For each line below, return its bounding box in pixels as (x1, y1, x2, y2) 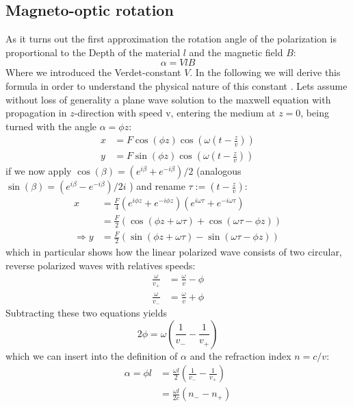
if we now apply (5, 164, 72, 178)
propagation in (5, 106, 67, 120)
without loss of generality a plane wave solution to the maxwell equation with (5, 92, 331, 106)
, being (300, 106, 329, 120)
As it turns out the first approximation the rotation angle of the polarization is (5, 32, 337, 46)
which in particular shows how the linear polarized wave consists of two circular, (5, 245, 342, 259)
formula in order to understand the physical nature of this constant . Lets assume (5, 78, 348, 92)
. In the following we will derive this (189, 65, 341, 79)
